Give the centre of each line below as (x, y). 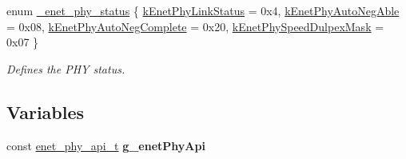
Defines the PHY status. (66, 68)
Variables (46, 111)
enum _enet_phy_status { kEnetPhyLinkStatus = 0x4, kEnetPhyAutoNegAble (203, 10)
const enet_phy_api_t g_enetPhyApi (106, 145)
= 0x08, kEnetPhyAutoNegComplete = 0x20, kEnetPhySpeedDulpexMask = (195, 26)
